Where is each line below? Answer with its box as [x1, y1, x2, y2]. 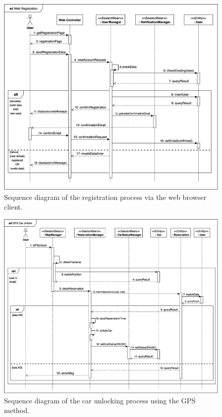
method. [4, 405, 30, 415]
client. [4, 201, 23, 212]
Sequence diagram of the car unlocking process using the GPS [4, 395, 196, 405]
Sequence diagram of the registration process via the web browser [4, 191, 207, 202]
